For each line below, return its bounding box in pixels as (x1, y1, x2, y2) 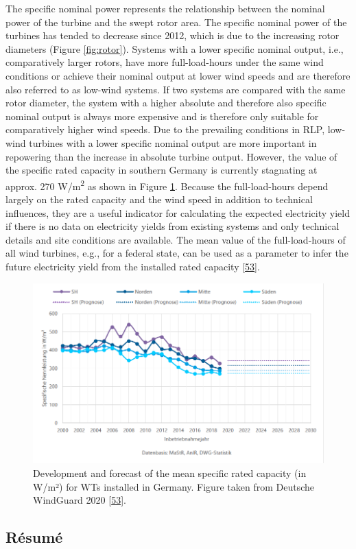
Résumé (5, 526, 63, 548)
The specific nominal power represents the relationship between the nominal (5, 1, 325, 15)
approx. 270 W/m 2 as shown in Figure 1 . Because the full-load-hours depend (5, 176, 329, 193)
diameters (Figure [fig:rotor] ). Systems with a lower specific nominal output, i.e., (5, 41, 344, 56)
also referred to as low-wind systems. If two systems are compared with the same (5, 82, 346, 96)
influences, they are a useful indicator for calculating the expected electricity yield (5, 205, 350, 220)
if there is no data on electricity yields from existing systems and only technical (5, 219, 340, 233)
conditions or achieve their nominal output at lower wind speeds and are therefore (5, 68, 351, 82)
